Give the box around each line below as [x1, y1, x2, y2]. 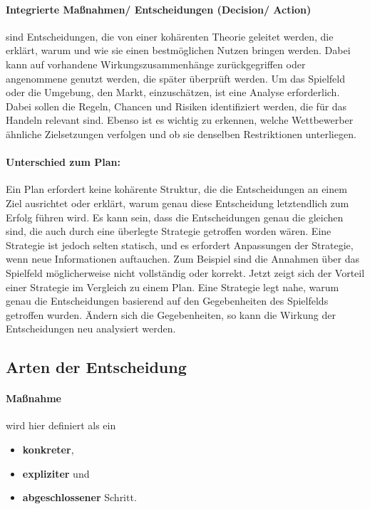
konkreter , [22, 442, 74, 457]
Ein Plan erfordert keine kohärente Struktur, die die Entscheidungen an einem [6, 182, 347, 196]
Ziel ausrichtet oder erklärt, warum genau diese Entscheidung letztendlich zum [6, 195, 349, 210]
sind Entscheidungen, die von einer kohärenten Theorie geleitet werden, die [6, 28, 334, 43]
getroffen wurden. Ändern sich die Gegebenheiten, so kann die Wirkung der [6, 307, 336, 322]
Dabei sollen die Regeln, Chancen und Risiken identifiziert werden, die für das [6, 98, 347, 113]
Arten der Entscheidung [6, 356, 187, 378]
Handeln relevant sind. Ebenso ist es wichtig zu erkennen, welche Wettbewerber [6, 112, 354, 127]
